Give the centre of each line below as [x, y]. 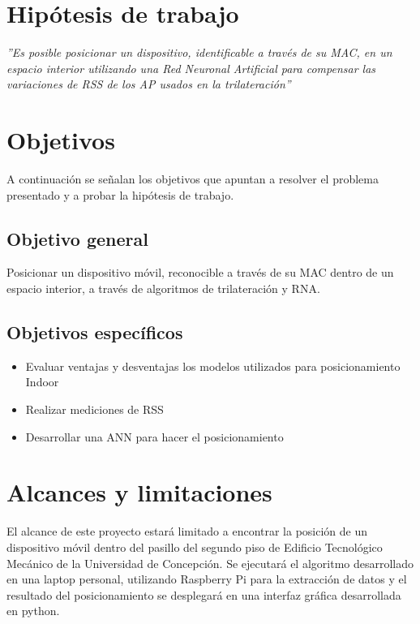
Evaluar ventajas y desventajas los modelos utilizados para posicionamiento [213, 366]
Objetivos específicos [95, 332]
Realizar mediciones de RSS [94, 409]
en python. [33, 611]
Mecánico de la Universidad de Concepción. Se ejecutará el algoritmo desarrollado [210, 563]
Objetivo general [77, 238]
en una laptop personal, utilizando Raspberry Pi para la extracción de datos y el [207, 579]
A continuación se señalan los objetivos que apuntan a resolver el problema [193, 179]
